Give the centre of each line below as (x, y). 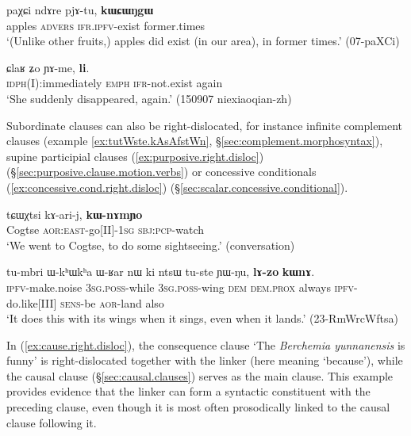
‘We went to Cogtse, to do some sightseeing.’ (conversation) (151, 245)
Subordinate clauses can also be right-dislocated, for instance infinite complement (205, 125)
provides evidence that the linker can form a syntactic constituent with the (188, 391)
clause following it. (52, 422)
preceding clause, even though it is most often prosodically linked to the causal (198, 407)
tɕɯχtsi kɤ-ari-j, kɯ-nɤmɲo (75, 214)
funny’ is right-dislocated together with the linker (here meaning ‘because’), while (205, 360)
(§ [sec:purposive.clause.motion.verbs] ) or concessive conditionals (161, 172)
